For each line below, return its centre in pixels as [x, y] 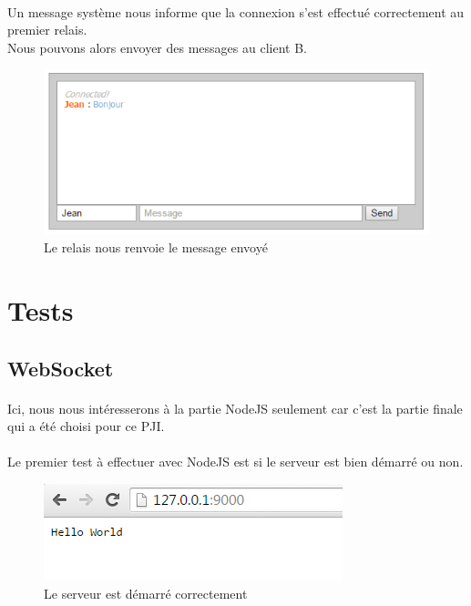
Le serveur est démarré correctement [146, 593]
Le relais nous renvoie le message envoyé [156, 247]
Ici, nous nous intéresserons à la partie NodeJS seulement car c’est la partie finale [235, 408]
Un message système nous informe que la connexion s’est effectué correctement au [236, 11]
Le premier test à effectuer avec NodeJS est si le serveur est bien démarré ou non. [235, 462]
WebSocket [61, 368]
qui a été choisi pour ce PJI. [86, 426]
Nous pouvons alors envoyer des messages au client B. [157, 47]
